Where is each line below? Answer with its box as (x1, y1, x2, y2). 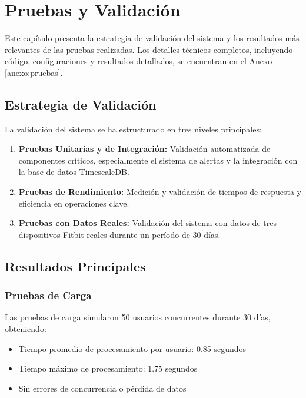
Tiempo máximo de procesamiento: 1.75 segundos (18, 362, 198, 374)
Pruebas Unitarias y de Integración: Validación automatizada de (18, 142, 271, 155)
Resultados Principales (5, 257, 146, 275)
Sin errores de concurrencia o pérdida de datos (18, 382, 187, 394)
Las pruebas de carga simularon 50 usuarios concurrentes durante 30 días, (5, 311, 271, 323)
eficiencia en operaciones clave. (18, 197, 129, 209)
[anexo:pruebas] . (5, 66, 63, 78)
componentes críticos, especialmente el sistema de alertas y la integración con (18, 154, 298, 166)
